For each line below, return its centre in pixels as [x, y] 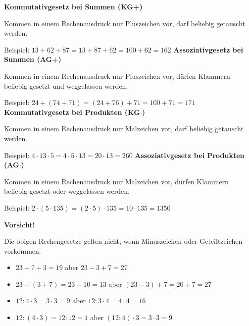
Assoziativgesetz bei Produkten [190, 155]
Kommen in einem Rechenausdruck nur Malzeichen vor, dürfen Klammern [116, 181]
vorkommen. [23, 250]
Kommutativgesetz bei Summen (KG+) [73, 6]
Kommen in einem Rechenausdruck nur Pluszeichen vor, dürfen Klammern [117, 76]
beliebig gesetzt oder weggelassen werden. [67, 191]
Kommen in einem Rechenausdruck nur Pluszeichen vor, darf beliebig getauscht [124, 23]
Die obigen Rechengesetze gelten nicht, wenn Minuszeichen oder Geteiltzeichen [123, 241]
